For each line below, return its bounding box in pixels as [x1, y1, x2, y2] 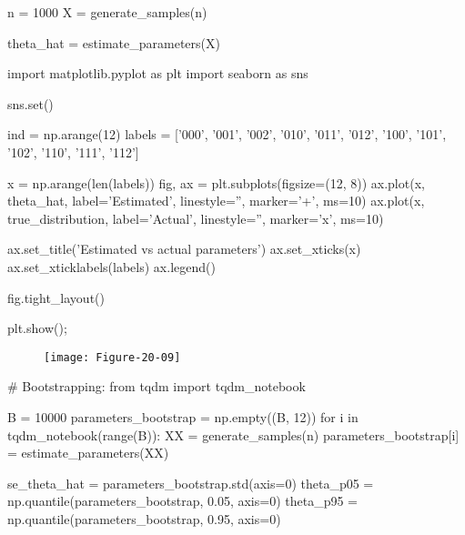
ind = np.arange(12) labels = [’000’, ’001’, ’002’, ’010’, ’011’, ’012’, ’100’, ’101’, [7, 125, 447, 144]
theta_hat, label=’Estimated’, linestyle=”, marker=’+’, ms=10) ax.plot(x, [7, 191, 425, 210]
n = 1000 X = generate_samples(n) [7, 3, 207, 21]
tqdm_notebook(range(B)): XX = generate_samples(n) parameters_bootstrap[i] [7, 425, 460, 444]
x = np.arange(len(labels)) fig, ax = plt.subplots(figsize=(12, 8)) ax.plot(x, [7, 173, 425, 192]
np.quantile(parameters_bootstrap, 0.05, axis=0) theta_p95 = [7, 491, 359, 510]
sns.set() [7, 94, 54, 113]
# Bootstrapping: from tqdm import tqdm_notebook [7, 377, 306, 396]
